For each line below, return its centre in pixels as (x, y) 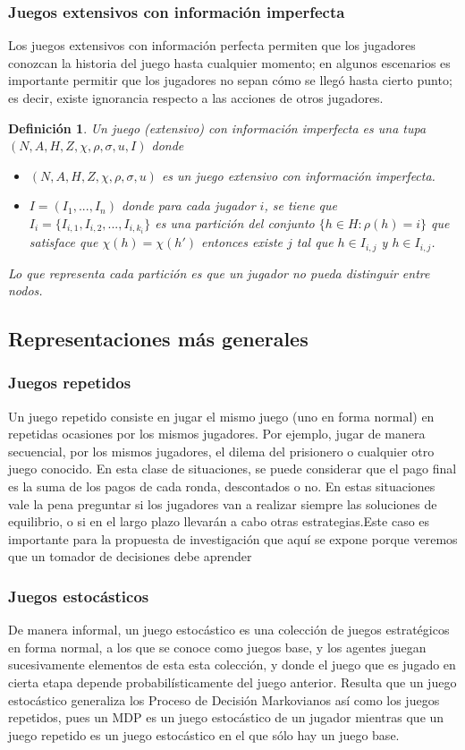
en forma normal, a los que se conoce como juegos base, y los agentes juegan (217, 647)
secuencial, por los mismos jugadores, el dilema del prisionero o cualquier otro (221, 451)
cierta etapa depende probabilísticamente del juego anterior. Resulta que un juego (232, 682)
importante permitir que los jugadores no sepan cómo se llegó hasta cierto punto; (230, 80)
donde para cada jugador (188, 205)
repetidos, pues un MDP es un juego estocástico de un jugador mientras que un (226, 717)
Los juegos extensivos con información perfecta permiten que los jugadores (212, 45)
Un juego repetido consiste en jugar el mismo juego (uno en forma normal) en (221, 416)
